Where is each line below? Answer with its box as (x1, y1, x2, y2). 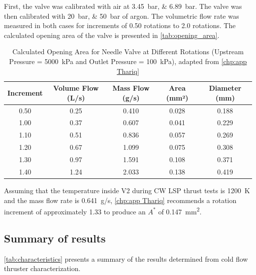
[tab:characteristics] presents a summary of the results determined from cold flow (4, 253, 248, 264)
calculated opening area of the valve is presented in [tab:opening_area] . (4, 30, 220, 40)
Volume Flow (53, 83, 99, 93)
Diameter (209, 83, 242, 93)
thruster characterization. (4, 263, 81, 274)
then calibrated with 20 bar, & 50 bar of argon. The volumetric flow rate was (4, 10, 239, 21)
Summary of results (4, 230, 106, 245)
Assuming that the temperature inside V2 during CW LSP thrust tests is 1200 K (4, 185, 250, 195)
